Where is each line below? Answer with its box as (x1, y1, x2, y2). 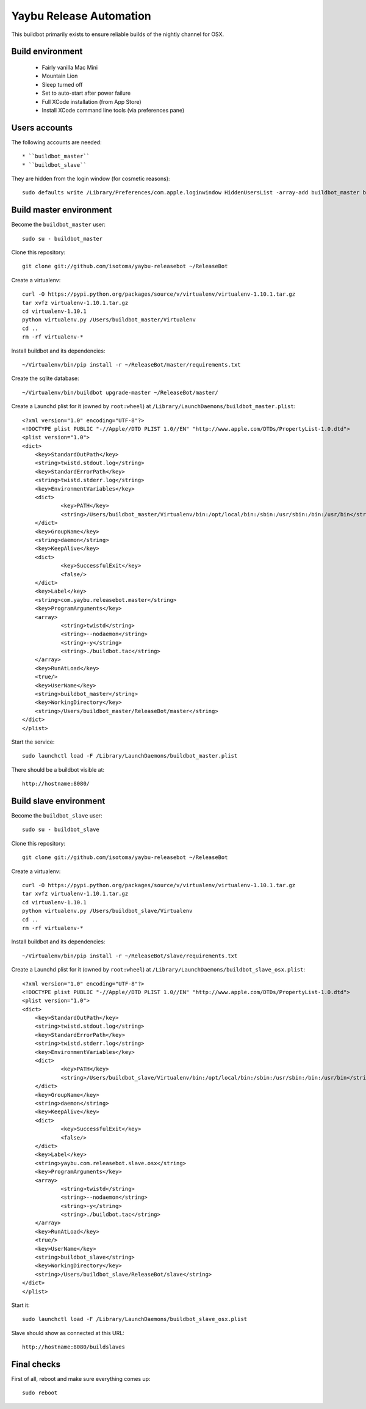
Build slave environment (11, 796, 106, 806)
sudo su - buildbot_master (22, 235, 103, 242)
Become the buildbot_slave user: (11, 812, 103, 819)
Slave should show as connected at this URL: (11, 1329, 124, 1336)
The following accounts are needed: (11, 138, 102, 146)
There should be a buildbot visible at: (11, 766, 105, 773)
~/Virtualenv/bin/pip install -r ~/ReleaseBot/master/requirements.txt (22, 361, 241, 368)
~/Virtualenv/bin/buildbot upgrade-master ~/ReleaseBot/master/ (22, 389, 219, 396)
